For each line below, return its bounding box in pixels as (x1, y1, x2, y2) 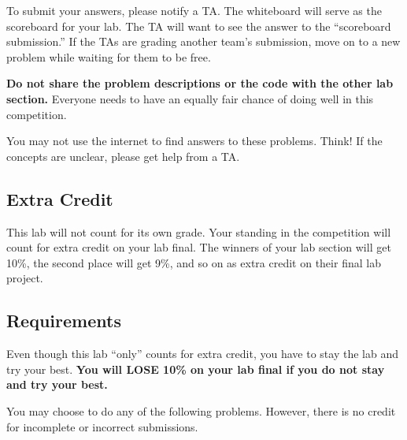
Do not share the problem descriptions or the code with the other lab (6, 75, 394, 91)
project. (6, 270, 43, 286)
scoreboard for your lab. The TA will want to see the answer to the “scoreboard (6, 17, 391, 34)
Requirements (6, 308, 121, 333)
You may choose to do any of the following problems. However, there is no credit (6, 402, 396, 419)
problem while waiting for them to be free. (6, 48, 211, 65)
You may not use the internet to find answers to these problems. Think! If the (6, 132, 383, 149)
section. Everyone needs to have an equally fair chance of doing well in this (6, 90, 374, 106)
